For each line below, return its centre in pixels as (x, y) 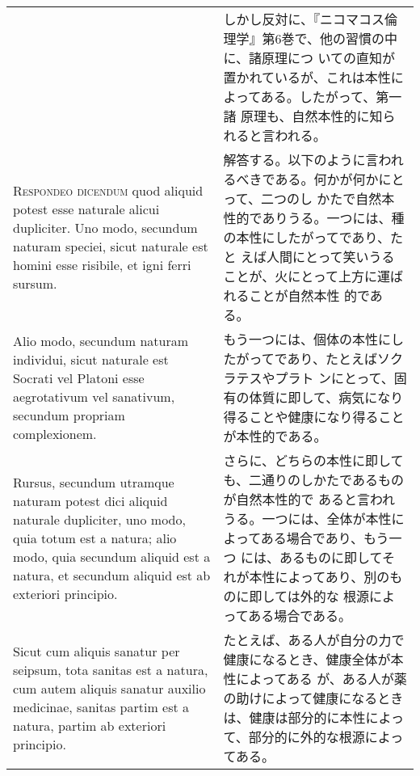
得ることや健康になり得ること (314, 417)
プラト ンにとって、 (334, 378)
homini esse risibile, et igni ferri (102, 265)
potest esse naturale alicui (86, 209)
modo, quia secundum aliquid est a (112, 556)
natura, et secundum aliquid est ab (112, 575)
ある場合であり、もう (325, 538)
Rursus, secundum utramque (94, 482)
